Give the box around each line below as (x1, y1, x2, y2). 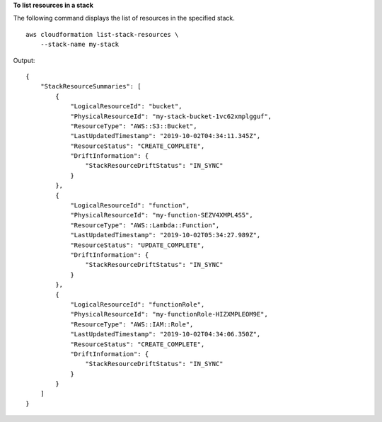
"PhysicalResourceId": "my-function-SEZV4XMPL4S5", (70, 211, 254, 219)
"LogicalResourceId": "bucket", (70, 103, 183, 110)
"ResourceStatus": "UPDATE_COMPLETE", (70, 241, 205, 249)
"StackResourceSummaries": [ (40, 82, 141, 91)
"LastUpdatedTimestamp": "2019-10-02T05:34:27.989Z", (70, 231, 261, 239)
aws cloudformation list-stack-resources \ (25, 30, 179, 38)
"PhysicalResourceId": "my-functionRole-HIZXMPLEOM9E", (70, 310, 268, 319)
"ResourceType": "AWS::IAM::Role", (70, 320, 194, 329)
